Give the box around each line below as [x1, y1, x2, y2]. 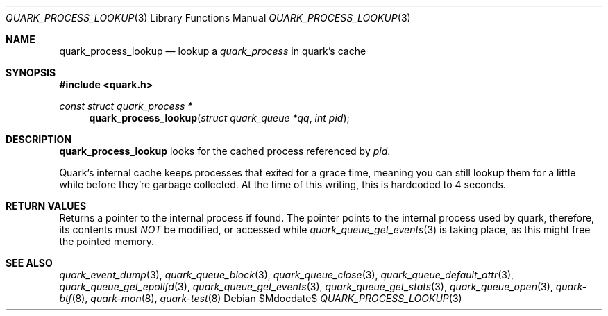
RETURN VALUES [6, 200, 87, 212]
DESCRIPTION [6, 133, 72, 145]
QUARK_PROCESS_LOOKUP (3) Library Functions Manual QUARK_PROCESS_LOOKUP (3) [6, 12, 411, 24]
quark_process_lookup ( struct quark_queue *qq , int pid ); [89, 112, 350, 124]
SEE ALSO [6, 257, 53, 269]
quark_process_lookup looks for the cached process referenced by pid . [59, 145, 391, 157]
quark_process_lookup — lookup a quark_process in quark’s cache [59, 45, 366, 57]
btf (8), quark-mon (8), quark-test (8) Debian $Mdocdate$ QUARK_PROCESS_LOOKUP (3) [59, 292, 462, 304]
